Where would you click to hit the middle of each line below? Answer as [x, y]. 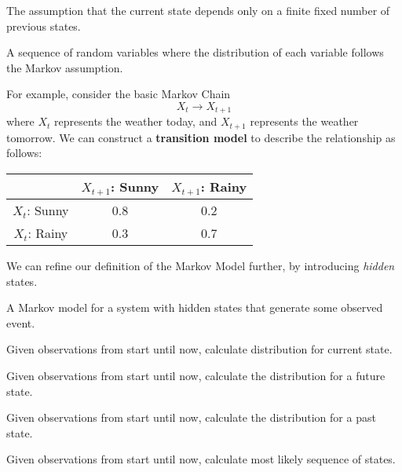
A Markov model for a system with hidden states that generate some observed [195, 307]
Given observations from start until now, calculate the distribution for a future [196, 376]
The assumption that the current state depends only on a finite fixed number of [198, 10]
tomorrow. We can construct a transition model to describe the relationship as [201, 137]
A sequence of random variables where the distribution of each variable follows [195, 52]
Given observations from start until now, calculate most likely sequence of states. [201, 459]
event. [21, 322]
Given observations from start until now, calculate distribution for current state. [199, 349]
